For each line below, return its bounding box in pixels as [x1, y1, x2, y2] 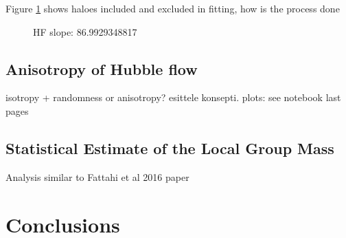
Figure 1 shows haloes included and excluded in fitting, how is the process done [5, 1, 340, 15]
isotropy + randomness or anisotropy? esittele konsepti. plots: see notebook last [5, 90, 341, 105]
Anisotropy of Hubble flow [5, 58, 198, 79]
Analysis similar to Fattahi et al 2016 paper [5, 169, 189, 184]
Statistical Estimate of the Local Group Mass [5, 137, 334, 158]
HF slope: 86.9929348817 [33, 24, 137, 39]
